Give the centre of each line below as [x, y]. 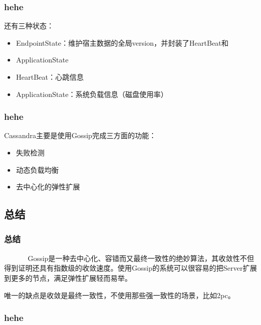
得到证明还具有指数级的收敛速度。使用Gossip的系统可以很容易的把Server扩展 [130, 268]
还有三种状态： [29, 26]
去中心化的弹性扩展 [48, 187]
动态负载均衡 [37, 169]
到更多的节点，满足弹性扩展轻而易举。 [68, 278]
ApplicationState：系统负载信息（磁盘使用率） [92, 94]
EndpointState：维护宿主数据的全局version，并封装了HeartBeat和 [122, 42]
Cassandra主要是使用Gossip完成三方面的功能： [80, 135]
